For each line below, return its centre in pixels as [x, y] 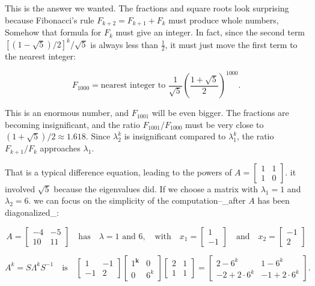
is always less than [124, 44]
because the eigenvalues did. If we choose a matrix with [156, 188]
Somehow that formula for [53, 32]
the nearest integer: [40, 56]
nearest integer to [133, 86]
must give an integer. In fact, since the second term [210, 32]
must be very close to [225, 124]
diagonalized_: [32, 212]
